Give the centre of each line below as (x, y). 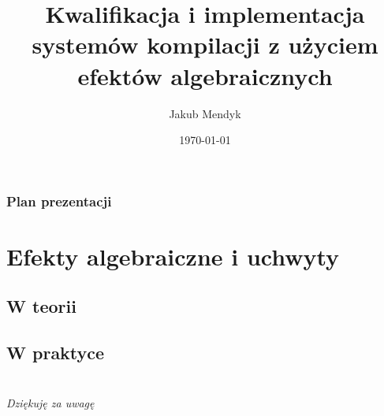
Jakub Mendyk (205, 113)
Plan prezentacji (59, 201)
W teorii (41, 306)
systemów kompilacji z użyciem (205, 45)
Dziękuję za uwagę (50, 402)
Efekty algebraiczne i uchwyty (173, 256)
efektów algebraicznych (205, 75)
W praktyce (56, 353)
